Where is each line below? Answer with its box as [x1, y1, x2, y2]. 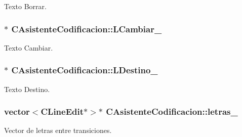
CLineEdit [41, 105, 84, 118]
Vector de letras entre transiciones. [4, 125, 112, 135]
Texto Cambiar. [4, 42, 53, 53]
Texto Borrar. [4, 1, 47, 11]
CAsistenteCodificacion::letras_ [106, 105, 238, 118]
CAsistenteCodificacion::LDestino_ [11, 64, 158, 76]
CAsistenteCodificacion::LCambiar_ [11, 22, 162, 35]
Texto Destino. [4, 83, 50, 94]
